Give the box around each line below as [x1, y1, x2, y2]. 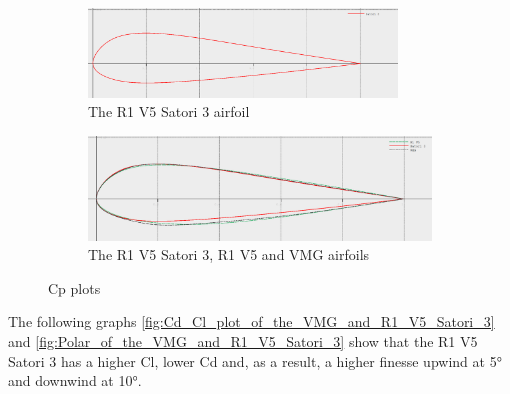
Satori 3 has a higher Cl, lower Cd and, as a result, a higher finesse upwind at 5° [8, 350, 502, 371]
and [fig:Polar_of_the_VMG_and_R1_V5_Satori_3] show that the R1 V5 [8, 330, 478, 351]
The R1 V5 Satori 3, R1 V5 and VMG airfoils [88, 244, 370, 265]
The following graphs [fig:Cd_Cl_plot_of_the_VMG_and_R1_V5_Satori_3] [8, 311, 495, 332]
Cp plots [48, 277, 101, 298]
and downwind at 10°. [8, 370, 142, 391]
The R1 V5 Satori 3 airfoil [88, 101, 250, 122]
